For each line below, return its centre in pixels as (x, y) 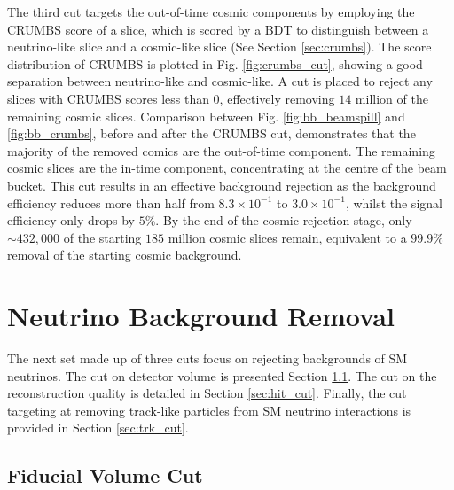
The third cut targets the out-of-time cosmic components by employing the (211, 12)
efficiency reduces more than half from (111, 202)
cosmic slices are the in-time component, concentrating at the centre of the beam (227, 168)
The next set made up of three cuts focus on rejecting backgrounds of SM (207, 358)
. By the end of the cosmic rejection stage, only (284, 220)
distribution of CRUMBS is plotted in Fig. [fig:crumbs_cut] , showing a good (215, 63)
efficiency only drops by (71, 220)
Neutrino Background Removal (201, 316)
